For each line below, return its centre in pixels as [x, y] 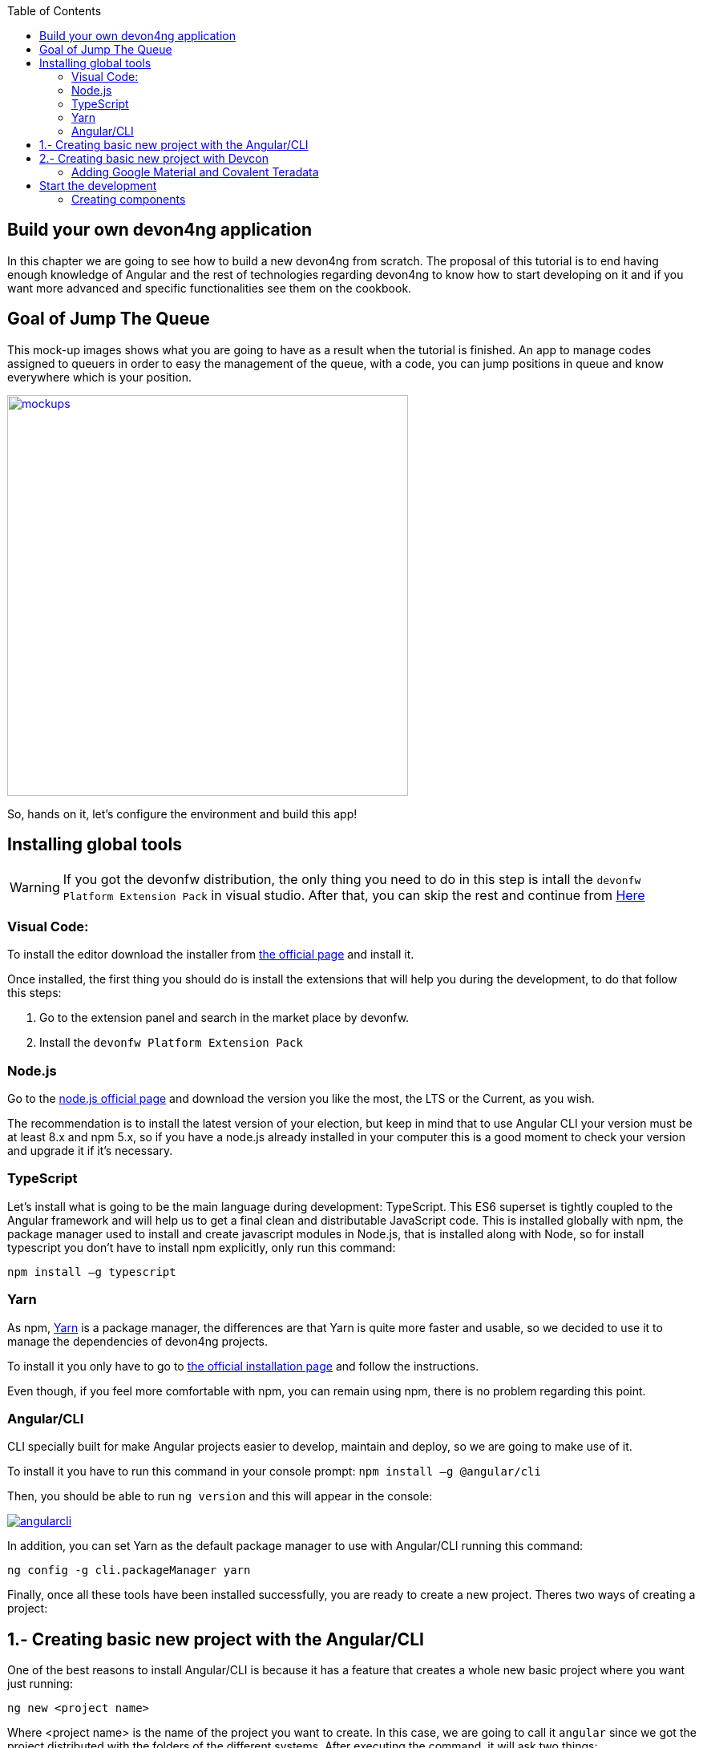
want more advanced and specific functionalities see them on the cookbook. [210, 288]
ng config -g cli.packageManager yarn [129, 1570]
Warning [35, 887]
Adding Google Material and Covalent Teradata [195, 172]
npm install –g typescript [92, 1272]
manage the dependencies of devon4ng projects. [138, 1341]
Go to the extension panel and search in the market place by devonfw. [224, 1018]
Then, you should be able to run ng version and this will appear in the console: [220, 1496]
